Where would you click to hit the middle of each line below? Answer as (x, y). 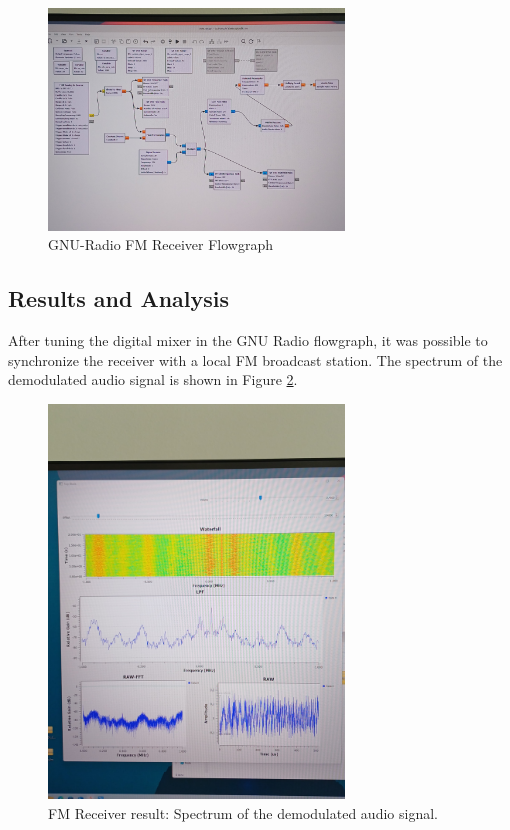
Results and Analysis (119, 298)
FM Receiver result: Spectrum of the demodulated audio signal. (243, 813)
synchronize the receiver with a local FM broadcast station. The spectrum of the (255, 359)
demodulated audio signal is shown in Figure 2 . (153, 379)
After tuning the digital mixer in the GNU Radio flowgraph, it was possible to (248, 339)
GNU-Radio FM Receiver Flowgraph (160, 244)
